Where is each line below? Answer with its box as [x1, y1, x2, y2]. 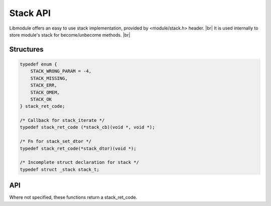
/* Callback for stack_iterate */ [20, 118, 105, 123]
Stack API [9, 8, 51, 19]
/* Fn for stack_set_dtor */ [20, 138, 92, 144]
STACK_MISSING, [30, 75, 68, 81]
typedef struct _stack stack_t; [20, 166, 100, 172]
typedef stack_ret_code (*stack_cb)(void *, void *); [20, 124, 155, 130]
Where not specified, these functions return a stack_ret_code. [9, 194, 138, 200]
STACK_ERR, [30, 83, 57, 88]
